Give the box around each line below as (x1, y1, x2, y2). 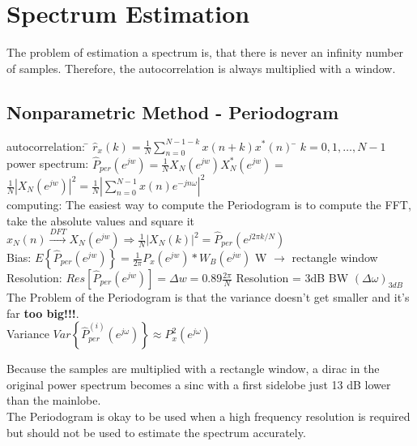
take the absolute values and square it (6, 212, 195, 229)
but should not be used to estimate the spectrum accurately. (6, 423, 306, 440)
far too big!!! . (6, 304, 79, 321)
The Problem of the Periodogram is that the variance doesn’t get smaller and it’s (6, 289, 410, 306)
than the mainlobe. (6, 392, 101, 409)
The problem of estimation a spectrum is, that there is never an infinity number (6, 44, 404, 61)
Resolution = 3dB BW (236, 269, 349, 286)
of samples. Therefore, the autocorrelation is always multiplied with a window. (6, 59, 396, 76)
